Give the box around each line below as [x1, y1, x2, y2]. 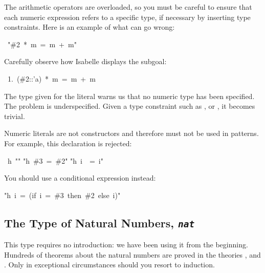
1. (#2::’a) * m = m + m [7, 73, 96, 84]
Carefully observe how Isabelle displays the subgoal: [4, 56, 167, 67]
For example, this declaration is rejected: [4, 138, 132, 148]
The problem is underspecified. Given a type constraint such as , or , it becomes [4, 101, 255, 111]
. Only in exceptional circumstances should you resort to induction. [4, 259, 215, 270]
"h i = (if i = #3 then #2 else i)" [4, 189, 121, 200]
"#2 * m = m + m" [7, 38, 77, 49]
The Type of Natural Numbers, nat [4, 215, 195, 230]
